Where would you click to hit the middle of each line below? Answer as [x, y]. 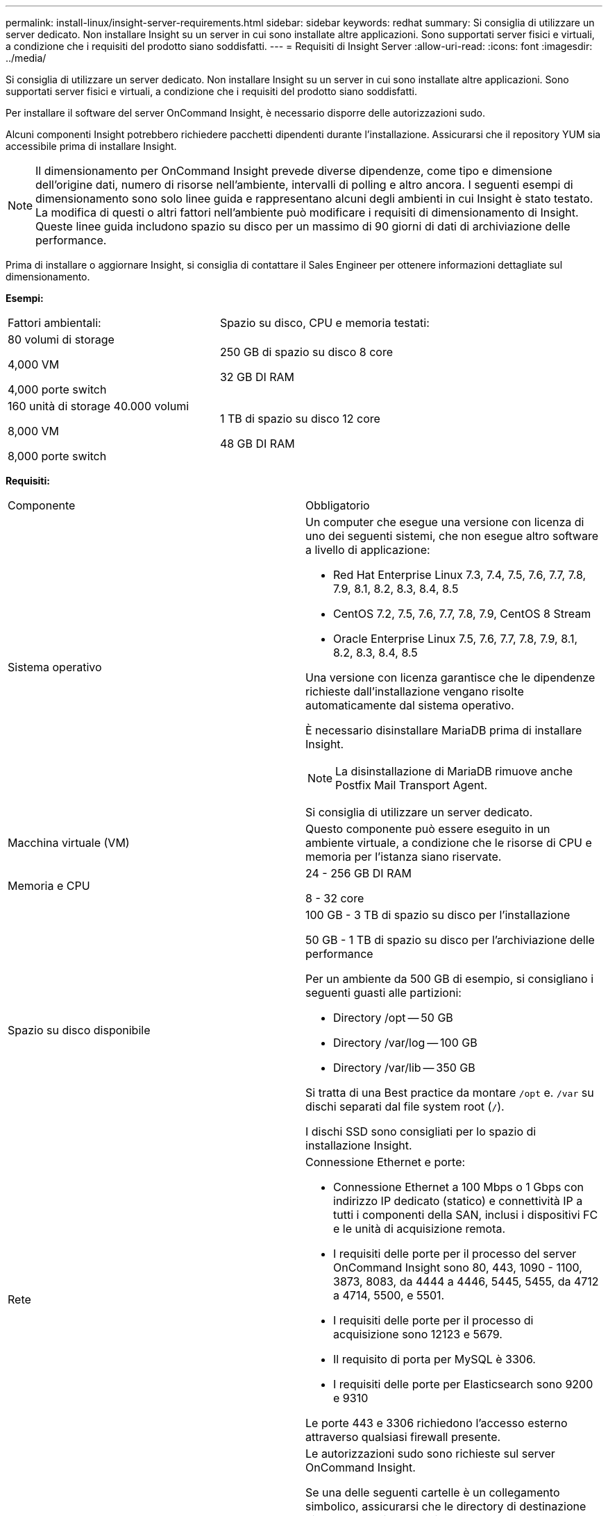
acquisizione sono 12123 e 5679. [418, 1334]
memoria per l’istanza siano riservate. [404, 857]
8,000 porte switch [57, 456]
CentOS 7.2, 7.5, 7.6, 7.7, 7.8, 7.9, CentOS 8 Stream [462, 614]
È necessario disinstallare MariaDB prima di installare [444, 730]
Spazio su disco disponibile [79, 1030]
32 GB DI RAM [257, 377]
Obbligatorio [338, 505]
